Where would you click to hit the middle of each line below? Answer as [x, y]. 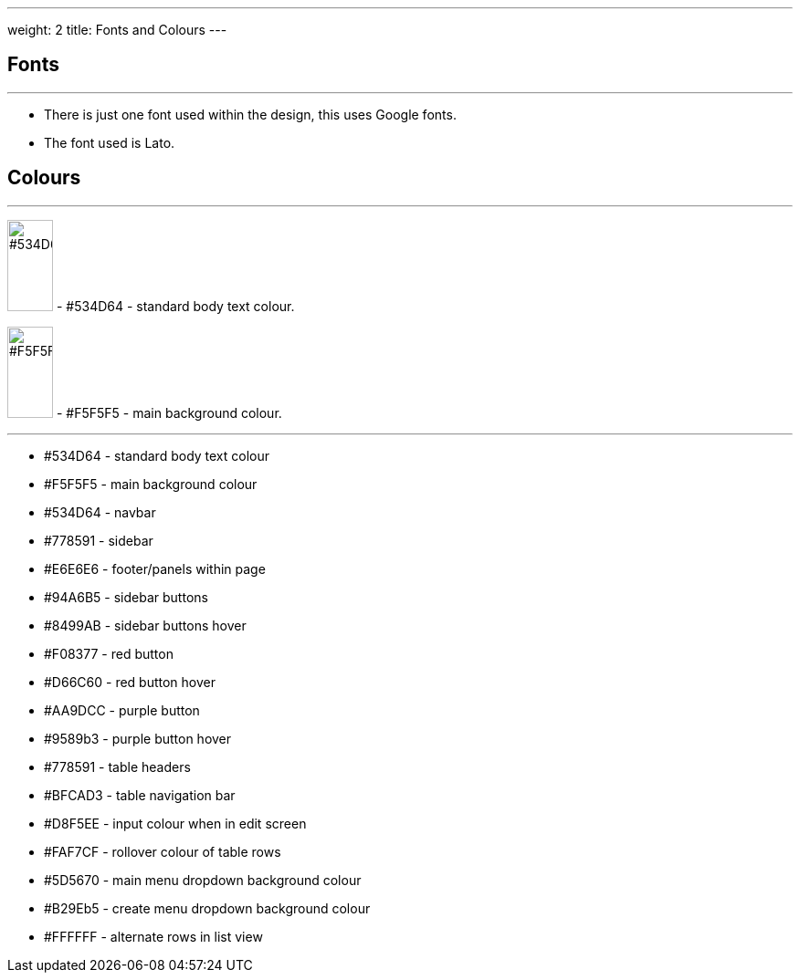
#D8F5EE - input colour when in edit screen [175, 823]
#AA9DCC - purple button [122, 710]
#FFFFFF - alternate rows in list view [153, 936]
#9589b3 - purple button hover [138, 738]
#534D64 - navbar [100, 512]
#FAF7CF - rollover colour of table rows [163, 851]
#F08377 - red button [109, 653]
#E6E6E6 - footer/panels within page [155, 568]
